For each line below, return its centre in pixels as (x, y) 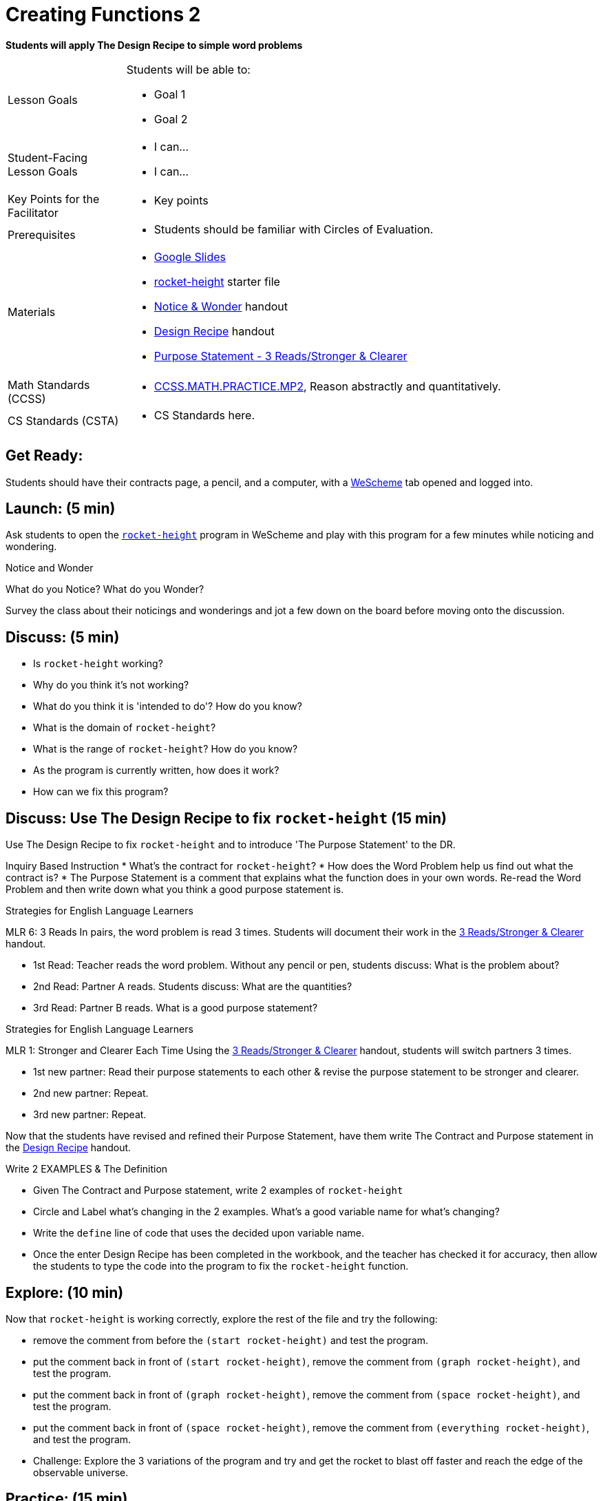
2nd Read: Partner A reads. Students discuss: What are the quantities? (193, 987)
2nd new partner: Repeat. (91, 1093)
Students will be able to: (188, 69)
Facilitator (33, 212)
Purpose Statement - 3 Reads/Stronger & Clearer (281, 356)
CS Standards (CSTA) (63, 420)
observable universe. (81, 1472)
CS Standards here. (204, 415)
